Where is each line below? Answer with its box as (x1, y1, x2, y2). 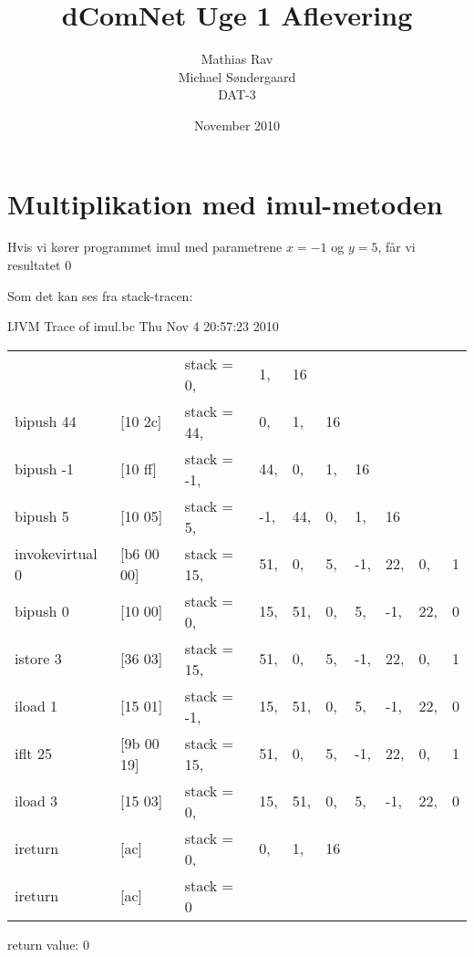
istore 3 (15, 648, 62, 670)
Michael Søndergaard (178, 67, 296, 86)
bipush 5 (15, 505, 69, 527)
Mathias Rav (201, 49, 273, 68)
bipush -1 (15, 458, 74, 480)
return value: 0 (7, 934, 89, 953)
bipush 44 (15, 411, 77, 432)
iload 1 (15, 695, 58, 717)
